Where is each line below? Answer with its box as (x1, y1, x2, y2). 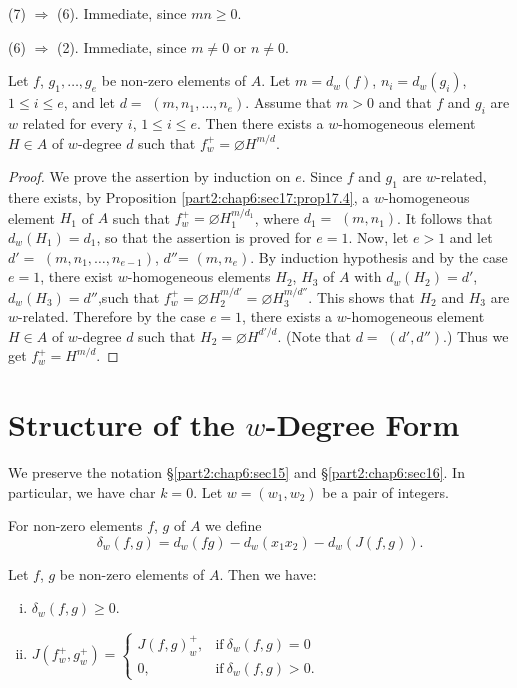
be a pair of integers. (322, 481, 449, 502)
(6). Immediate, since (56, 3, 187, 23)
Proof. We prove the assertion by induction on (8, 166, 291, 187)
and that (378, 92, 432, 113)
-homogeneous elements (127, 266, 271, 287)
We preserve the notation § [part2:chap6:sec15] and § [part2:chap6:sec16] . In (8, 462, 465, 483)
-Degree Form (265, 404, 460, 445)
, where (254, 207, 300, 228)
